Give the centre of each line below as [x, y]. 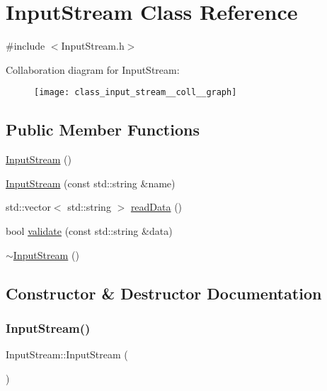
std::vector [28, 207]
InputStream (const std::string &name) [91, 183]
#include [25, 46]
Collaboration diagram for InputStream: [93, 69]
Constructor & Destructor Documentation [164, 293]
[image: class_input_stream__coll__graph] [136, 93]
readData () [156, 207]
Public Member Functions [103, 130]
